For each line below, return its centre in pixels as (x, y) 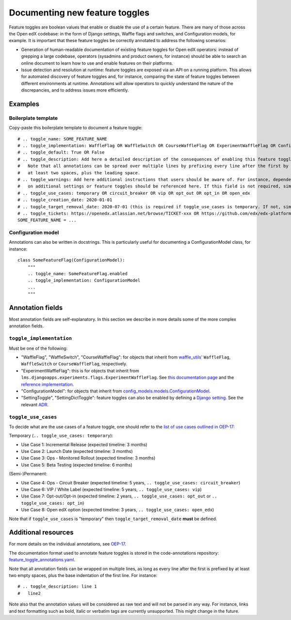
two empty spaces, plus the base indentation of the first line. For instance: (83, 575)
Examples (24, 104)
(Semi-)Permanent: (28, 474)
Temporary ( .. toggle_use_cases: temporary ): (61, 435)
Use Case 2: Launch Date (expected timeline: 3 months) (77, 451)
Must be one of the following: (38, 348)
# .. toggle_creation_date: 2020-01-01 (65, 200)
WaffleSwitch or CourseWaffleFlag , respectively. (74, 364)
